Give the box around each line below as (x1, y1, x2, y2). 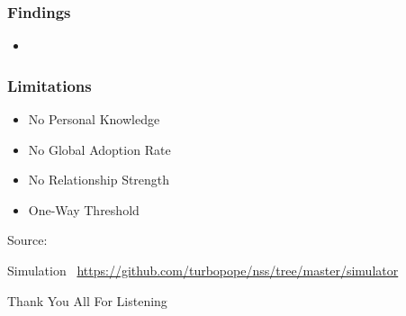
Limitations (7, 74, 92, 96)
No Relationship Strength (28, 170, 170, 189)
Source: (7, 230, 48, 249)
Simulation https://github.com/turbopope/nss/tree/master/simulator (7, 261, 399, 279)
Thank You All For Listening (7, 291, 167, 310)
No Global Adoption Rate (28, 140, 171, 158)
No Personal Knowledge (28, 110, 160, 129)
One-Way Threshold (28, 200, 140, 219)
